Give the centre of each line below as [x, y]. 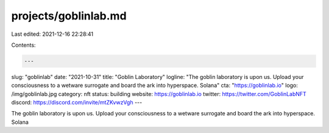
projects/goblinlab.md [69, 16]
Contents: [23, 45]
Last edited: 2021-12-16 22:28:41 [52, 34]
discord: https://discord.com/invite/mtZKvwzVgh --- [77, 103]
